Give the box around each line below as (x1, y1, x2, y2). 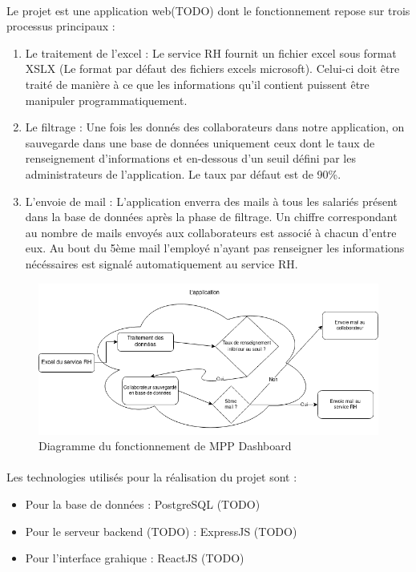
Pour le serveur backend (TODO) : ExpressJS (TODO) (25, 522, 297, 539)
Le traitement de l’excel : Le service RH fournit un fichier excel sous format (25, 44, 397, 61)
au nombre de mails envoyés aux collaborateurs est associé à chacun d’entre (25, 224, 397, 240)
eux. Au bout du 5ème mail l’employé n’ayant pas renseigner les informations (25, 240, 405, 256)
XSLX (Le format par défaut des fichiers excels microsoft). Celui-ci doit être (25, 60, 400, 77)
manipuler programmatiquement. (25, 91, 188, 108)
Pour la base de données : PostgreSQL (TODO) (25, 495, 261, 512)
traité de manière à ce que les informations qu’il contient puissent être (25, 75, 370, 92)
